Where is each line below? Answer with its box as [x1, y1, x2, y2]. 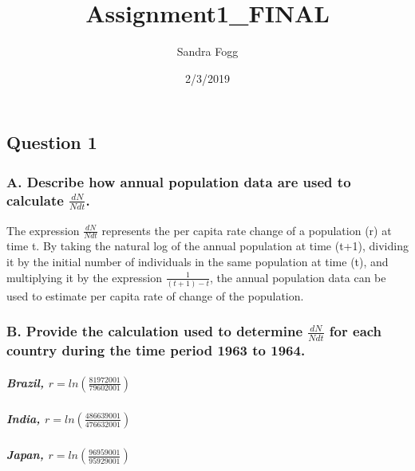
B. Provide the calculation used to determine [6, 321, 302, 341]
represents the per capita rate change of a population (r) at [101, 222, 392, 238]
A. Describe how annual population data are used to [6, 171, 351, 191]
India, [6, 410, 41, 426]
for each [329, 321, 382, 341]
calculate [6, 190, 64, 210]
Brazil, [6, 374, 44, 391]
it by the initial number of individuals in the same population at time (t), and [6, 253, 389, 269]
